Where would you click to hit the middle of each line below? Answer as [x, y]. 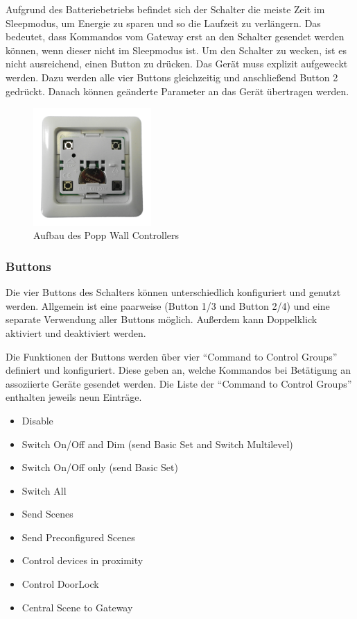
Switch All [44, 490]
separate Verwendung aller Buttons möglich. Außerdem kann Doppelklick [162, 319]
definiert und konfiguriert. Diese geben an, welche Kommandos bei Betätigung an [178, 370]
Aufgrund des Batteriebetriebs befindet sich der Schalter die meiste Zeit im [165, 9]
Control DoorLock [60, 584]
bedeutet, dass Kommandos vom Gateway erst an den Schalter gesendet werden [175, 36]
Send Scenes [47, 514]
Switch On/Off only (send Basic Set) [100, 467]
